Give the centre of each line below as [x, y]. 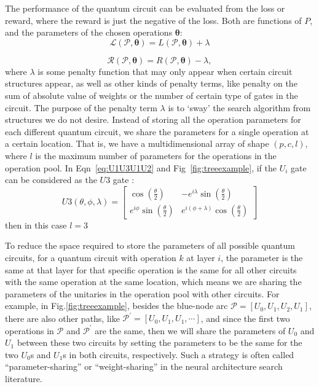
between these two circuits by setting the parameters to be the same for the [159, 342]
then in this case [36, 225]
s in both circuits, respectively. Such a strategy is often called [179, 354]
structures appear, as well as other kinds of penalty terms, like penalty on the [151, 83]
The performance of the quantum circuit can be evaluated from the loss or [145, 8]
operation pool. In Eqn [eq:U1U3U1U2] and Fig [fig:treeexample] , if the [141, 167]
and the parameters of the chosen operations [89, 32]
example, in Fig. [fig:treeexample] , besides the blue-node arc [116, 306]
